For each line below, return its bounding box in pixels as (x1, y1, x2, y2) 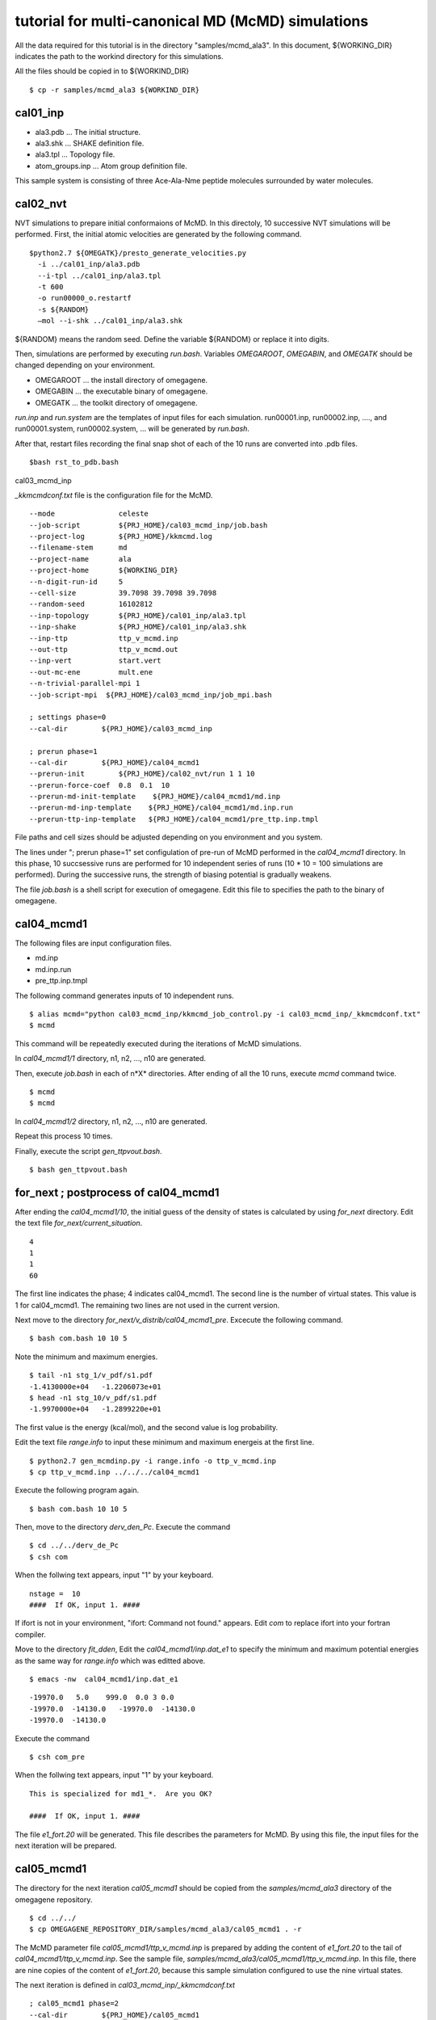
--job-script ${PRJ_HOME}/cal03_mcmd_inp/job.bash (29, 520, 268, 529)
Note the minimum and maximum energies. (15, 1352, 158, 1361)
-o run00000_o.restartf (37, 293, 132, 303)
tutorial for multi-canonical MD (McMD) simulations (15, 12, 369, 30)
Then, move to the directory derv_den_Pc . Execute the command (15, 1522, 231, 1532)
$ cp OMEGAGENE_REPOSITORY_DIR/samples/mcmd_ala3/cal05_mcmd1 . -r (29, 1925, 302, 1934)
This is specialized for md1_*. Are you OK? (29, 1789, 213, 1798)
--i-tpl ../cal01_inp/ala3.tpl (37, 271, 161, 280)
